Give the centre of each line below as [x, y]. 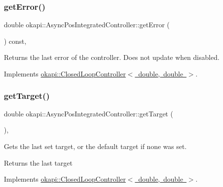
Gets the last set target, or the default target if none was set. [95, 146]
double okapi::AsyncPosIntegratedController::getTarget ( [89, 113]
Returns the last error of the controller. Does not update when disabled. [112, 57]
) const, [15, 41]
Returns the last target [38, 162]
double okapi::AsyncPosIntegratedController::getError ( [87, 25]
